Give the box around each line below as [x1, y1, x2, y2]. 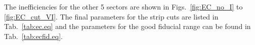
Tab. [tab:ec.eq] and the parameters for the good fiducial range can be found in [4, 21, 251, 31]
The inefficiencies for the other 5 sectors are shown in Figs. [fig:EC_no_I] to [4, 1, 243, 11]
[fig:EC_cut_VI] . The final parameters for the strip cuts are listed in [4, 11, 219, 21]
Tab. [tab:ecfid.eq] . [4, 30, 63, 41]
